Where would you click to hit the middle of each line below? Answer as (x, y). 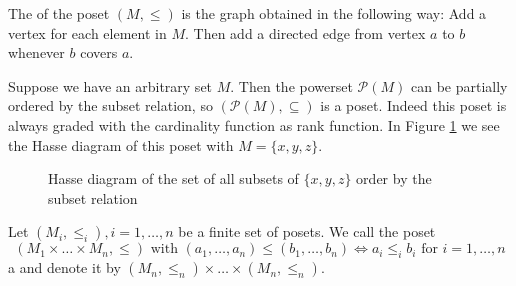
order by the (394, 178)
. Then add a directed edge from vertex (305, 32)
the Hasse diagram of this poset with (121, 144)
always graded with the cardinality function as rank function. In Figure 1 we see (254, 124)
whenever (36, 52)
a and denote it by (64, 267)
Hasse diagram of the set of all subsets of (173, 178)
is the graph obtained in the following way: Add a (334, 13)
